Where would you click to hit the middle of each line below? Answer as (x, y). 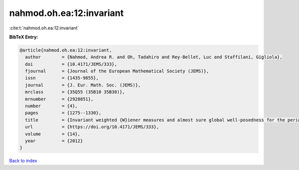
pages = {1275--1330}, (63, 113)
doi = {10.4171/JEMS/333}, (71, 64)
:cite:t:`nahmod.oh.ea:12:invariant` (44, 28)
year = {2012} (54, 141)
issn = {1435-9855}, (62, 78)
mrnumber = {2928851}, (59, 99)
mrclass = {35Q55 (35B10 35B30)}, (75, 92)
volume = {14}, (53, 134)
